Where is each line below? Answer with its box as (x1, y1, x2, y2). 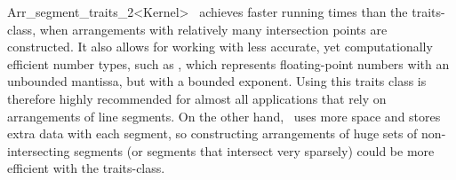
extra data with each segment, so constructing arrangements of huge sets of (7, 124, 418, 143)
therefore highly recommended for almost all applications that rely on (7, 89, 387, 107)
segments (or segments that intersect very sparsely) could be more (74, 141, 435, 160)
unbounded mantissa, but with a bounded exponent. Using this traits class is (7, 72, 427, 90)
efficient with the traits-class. (7, 159, 165, 177)
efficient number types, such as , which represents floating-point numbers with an (7, 54, 450, 73)
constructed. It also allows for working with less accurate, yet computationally (7, 37, 433, 56)
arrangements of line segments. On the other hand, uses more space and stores (7, 106, 441, 125)
